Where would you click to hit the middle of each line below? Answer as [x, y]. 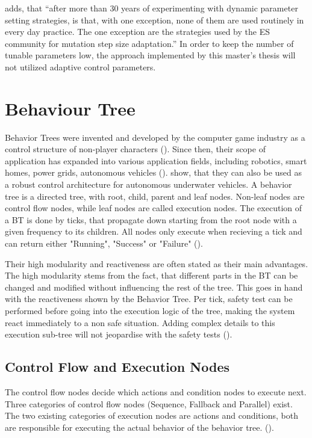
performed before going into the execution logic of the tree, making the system [150, 310]
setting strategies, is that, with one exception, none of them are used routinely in [154, 20]
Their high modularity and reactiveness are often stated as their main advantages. [157, 263]
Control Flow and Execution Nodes [117, 367]
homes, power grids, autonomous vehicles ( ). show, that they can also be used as [153, 172]
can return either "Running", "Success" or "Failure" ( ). [104, 243]
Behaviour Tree [70, 108]
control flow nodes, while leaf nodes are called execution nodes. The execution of [154, 208]
